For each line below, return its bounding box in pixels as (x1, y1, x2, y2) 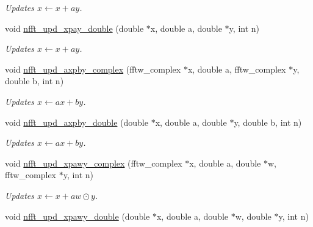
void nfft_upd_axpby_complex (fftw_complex (5, 62, 181, 75)
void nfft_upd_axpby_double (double (5, 115, 148, 128)
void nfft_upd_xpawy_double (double (5, 209, 150, 222)
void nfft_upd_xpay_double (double (5, 21, 144, 34)
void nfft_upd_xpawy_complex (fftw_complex (5, 156, 182, 169)
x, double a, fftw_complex (187, 62, 286, 75)
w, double (235, 209, 272, 222)
